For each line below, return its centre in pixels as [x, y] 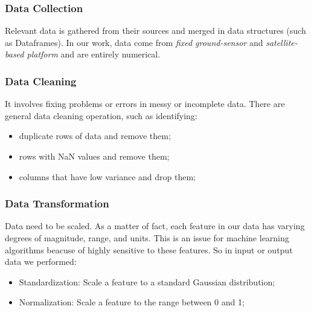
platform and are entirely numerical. [94, 54]
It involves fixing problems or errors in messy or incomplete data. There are [145, 104]
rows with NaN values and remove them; [94, 156]
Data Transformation [57, 203]
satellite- [282, 42]
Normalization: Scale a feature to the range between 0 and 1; [132, 302]
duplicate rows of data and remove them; [95, 136]
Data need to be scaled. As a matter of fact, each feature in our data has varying [155, 226]
